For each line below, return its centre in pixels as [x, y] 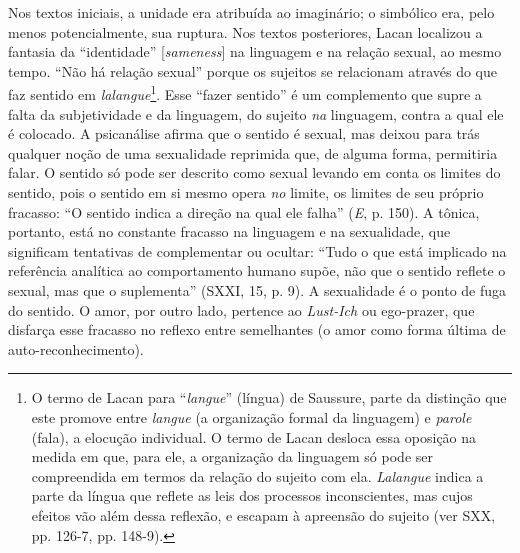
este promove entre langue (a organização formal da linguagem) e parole [251, 416]
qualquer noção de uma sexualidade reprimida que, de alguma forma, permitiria [253, 152]
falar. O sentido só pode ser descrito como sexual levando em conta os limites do [254, 172]
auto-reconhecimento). [76, 348]
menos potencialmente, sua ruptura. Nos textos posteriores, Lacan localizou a [245, 31]
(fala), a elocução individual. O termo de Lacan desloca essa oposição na [254, 436]
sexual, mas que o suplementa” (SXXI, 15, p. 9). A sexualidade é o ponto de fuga [257, 289]
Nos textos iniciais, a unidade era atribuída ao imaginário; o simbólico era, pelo [251, 12]
